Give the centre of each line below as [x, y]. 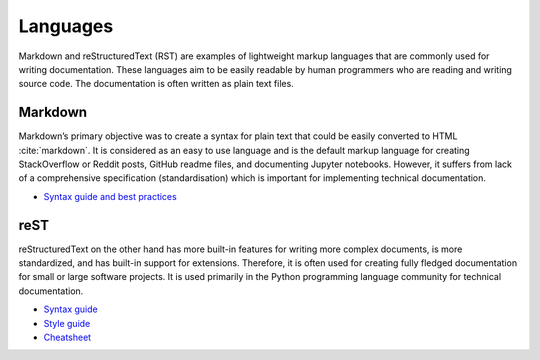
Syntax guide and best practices [110, 196]
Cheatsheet [67, 337]
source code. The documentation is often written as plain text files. [156, 84]
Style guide [67, 323]
